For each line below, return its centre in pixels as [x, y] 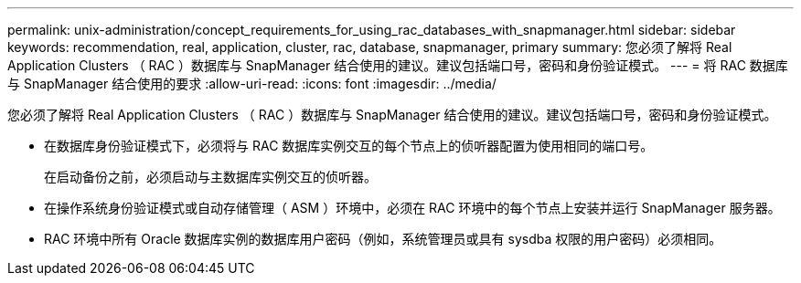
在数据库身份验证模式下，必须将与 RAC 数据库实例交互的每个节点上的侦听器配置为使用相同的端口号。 [349, 146]
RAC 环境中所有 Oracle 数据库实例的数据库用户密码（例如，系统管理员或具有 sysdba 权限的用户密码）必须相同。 [383, 239]
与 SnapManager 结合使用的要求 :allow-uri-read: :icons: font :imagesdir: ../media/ [252, 84]
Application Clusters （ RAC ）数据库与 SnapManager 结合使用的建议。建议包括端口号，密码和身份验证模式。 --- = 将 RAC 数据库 [398, 65]
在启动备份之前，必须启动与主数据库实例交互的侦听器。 [210, 177]
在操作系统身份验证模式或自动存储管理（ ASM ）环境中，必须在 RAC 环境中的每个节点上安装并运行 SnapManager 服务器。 [412, 208]
